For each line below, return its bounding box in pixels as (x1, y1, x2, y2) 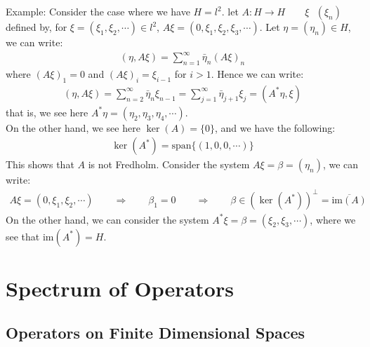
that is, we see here (6, 104, 88, 119)
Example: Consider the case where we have (6, 4, 190, 18)
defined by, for (6, 20, 67, 34)
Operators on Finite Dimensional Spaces (6, 322, 305, 343)
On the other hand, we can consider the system (6, 212, 209, 226)
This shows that (6, 157, 74, 172)
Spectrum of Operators (6, 273, 234, 302)
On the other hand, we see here (6, 120, 140, 135)
